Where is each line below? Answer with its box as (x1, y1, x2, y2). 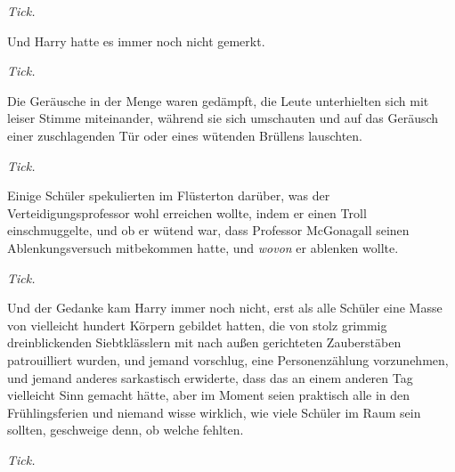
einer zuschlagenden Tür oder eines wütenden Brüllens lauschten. (7, 126, 362, 144)
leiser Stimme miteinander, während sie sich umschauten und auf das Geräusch (7, 109, 439, 127)
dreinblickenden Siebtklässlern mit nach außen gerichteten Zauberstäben (7, 333, 402, 352)
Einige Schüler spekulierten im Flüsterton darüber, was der (7, 186, 330, 205)
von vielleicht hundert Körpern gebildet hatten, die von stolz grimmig (7, 315, 387, 334)
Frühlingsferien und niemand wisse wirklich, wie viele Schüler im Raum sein (7, 403, 421, 421)
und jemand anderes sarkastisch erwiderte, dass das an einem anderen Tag (7, 368, 413, 387)
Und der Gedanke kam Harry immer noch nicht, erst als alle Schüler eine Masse (7, 298, 443, 317)
